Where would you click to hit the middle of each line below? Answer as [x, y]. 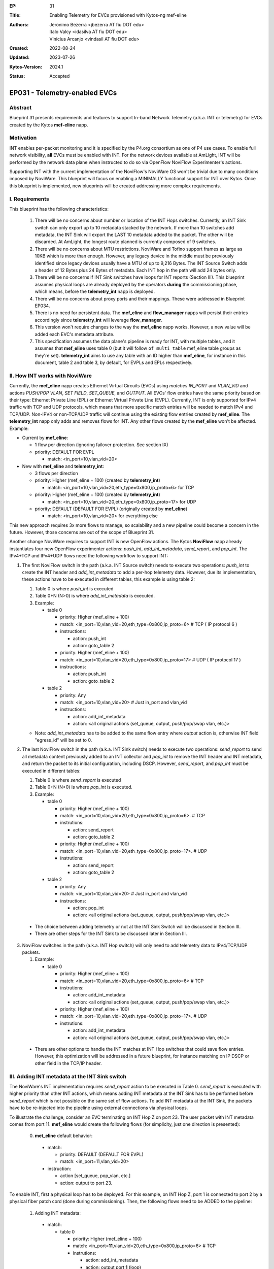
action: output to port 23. [86, 1183]
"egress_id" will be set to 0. [63, 740]
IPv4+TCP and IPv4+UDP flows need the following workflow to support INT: [89, 556]
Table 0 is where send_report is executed [78, 780]
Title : [15, 15]
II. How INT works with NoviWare [51, 376]
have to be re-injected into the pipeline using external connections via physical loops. [99, 1108]
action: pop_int [88, 908]
